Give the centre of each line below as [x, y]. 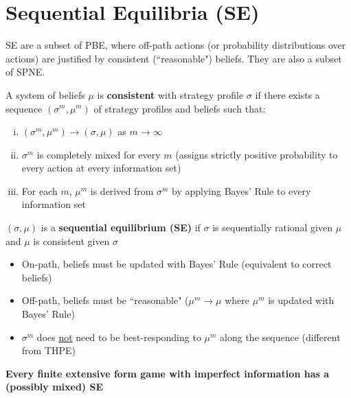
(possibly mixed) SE [55, 387]
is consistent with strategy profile [170, 94]
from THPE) [49, 350]
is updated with [301, 300]
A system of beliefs [45, 94]
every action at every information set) [101, 168]
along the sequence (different [280, 337]
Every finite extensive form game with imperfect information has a [168, 373]
